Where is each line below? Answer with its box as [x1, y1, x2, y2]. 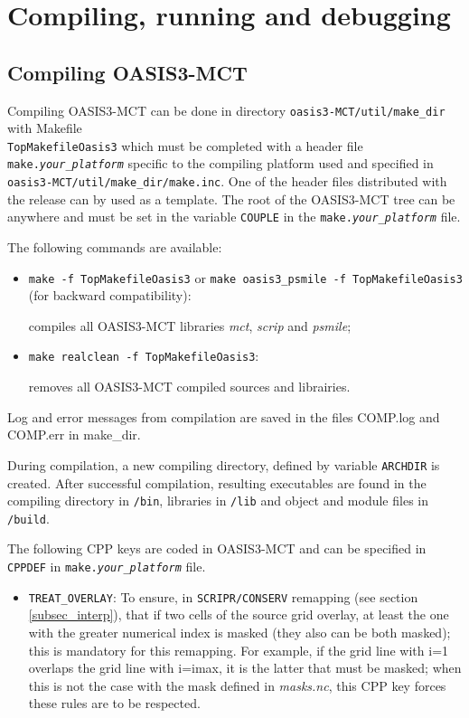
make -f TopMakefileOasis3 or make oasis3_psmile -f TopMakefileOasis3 [28, 268, 463, 287]
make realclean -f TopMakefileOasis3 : [28, 346, 259, 365]
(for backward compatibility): [28, 286, 192, 305]
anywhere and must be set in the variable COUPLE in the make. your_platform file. [7, 207, 461, 226]
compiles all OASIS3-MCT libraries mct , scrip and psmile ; [28, 316, 352, 335]
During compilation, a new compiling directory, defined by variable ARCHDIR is [7, 455, 440, 474]
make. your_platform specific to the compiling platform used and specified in [7, 154, 434, 173]
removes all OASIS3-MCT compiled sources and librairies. [28, 377, 351, 396]
